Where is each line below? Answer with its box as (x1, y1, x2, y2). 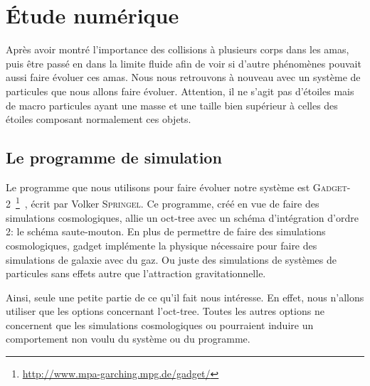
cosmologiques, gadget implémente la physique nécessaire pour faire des (6, 237, 317, 252)
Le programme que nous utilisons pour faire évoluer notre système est (6, 179, 310, 194)
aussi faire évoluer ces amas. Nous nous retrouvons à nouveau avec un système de (6, 70, 361, 85)
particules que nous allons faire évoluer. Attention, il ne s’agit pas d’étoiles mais (6, 83, 354, 98)
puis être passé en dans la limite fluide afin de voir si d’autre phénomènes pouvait (6, 55, 361, 70)
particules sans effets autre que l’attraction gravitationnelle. (6, 266, 266, 281)
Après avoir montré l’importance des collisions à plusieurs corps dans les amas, (6, 42, 349, 57)
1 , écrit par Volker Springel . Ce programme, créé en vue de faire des (16, 194, 319, 211)
